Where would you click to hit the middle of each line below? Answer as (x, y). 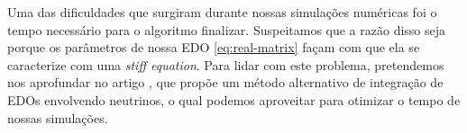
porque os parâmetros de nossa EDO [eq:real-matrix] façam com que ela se (214, 47)
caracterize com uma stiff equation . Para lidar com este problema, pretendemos (226, 64)
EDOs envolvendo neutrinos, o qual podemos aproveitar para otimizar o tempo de (234, 99)
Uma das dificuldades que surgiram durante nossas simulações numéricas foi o (222, 12)
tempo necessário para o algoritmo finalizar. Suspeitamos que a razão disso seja (227, 29)
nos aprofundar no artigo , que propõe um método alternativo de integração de (225, 82)
